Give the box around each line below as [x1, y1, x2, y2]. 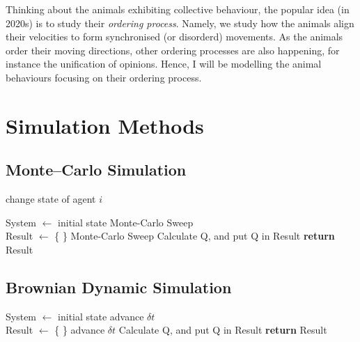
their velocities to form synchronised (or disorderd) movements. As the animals [6, 29, 343, 44]
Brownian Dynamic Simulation [6, 276, 232, 297]
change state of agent [6, 192, 96, 206]
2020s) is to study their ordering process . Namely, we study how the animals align [6, 15, 354, 30]
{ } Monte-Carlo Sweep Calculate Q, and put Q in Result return [54, 228, 335, 243]
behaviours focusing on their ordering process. [6, 70, 202, 84]
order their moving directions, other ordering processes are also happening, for [6, 42, 340, 57]
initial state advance [58, 309, 144, 323]
